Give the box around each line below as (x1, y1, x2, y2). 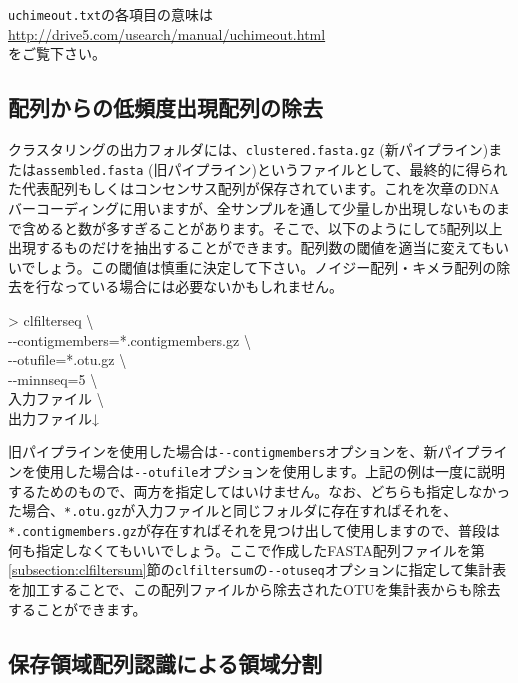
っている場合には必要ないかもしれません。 (63, 276, 343, 297)
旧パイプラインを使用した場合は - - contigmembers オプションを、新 (8, 441, 438, 462)
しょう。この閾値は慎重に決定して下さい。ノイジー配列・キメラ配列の (35, 256, 497, 277)
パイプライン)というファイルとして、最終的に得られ (167, 158, 508, 179)
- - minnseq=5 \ (8, 368, 98, 389)
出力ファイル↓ (8, 407, 99, 428)
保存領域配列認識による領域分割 (8, 647, 323, 678)
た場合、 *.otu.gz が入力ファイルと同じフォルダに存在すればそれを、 (8, 500, 458, 521)
